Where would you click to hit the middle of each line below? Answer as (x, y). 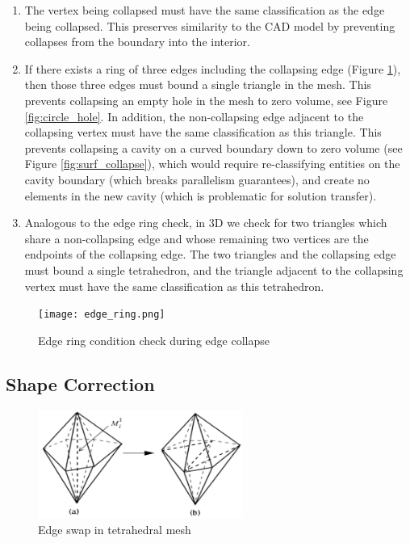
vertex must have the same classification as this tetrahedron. (174, 286)
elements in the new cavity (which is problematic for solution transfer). (201, 195)
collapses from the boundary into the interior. (137, 42)
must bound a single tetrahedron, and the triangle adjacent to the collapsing (214, 269)
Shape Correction (80, 383)
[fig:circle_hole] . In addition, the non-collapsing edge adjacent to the (194, 116)
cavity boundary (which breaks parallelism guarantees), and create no (197, 179)
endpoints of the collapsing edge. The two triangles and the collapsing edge (210, 254)
